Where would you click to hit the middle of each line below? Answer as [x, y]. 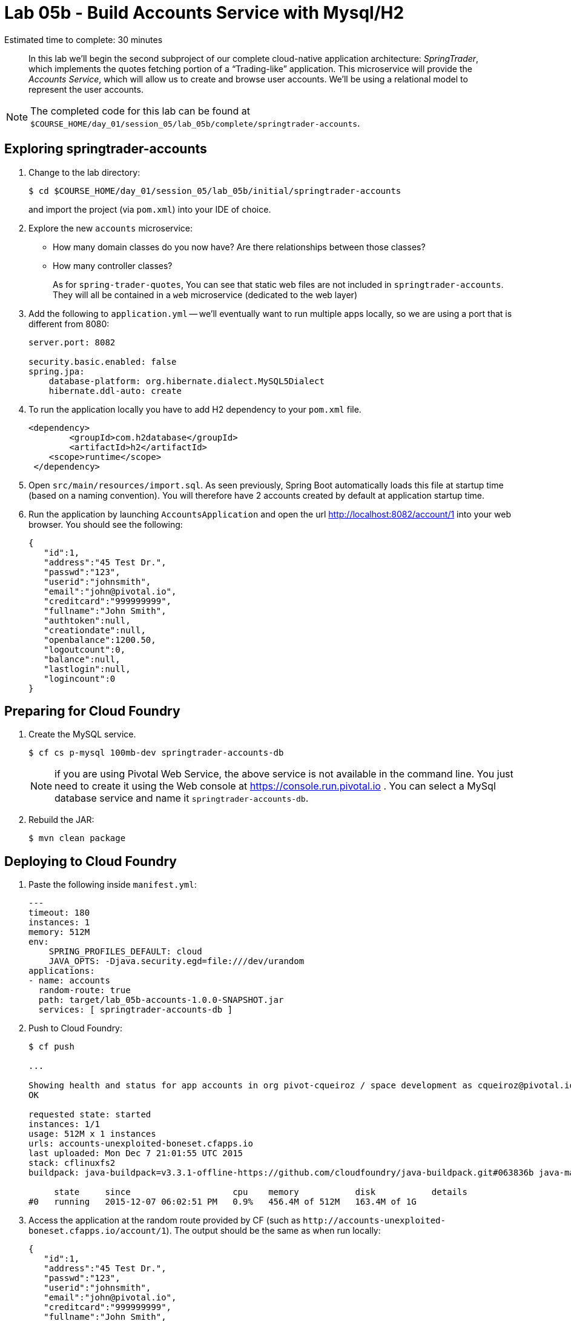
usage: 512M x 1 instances [92, 1134]
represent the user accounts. [86, 89]
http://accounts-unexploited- [374, 1221]
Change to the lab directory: [84, 172]
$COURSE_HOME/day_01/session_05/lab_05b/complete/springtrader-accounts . [195, 123]
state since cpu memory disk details [261, 1192]
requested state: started [90, 1115]
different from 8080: [69, 324]
